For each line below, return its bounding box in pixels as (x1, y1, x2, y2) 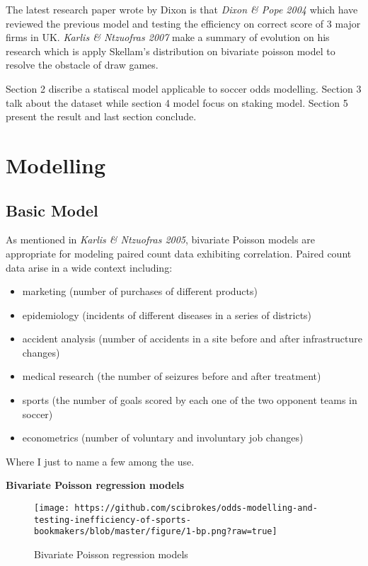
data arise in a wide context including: (6, 260, 173, 275)
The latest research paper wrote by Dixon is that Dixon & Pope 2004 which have (6, 2, 358, 16)
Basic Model (6, 199, 98, 221)
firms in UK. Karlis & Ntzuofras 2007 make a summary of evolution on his (6, 30, 330, 45)
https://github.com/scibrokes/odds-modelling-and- (74, 503, 318, 514)
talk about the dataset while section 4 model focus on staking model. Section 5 (6, 95, 348, 110)
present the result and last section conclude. (6, 109, 197, 124)
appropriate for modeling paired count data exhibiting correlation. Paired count (6, 246, 352, 260)
